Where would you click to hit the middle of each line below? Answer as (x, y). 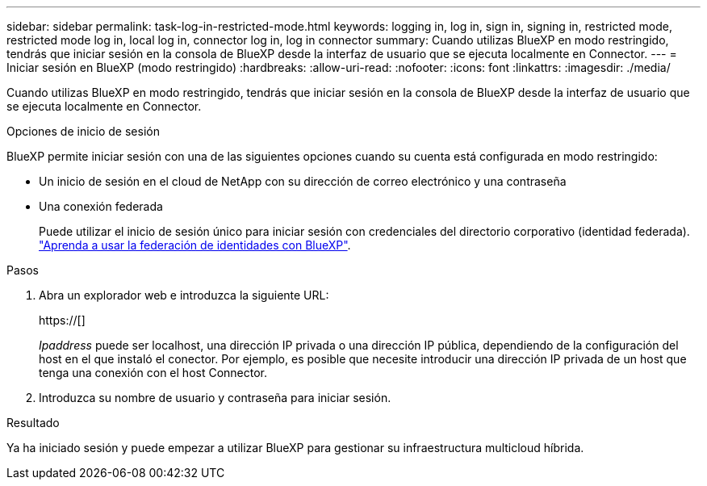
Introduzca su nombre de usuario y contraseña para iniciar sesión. (215, 398)
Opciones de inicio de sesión (83, 131)
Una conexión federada (101, 206)
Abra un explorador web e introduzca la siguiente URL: (184, 295)
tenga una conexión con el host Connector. (153, 373)
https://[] (62, 320)
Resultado (33, 423)
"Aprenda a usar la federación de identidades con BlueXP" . (195, 245)
